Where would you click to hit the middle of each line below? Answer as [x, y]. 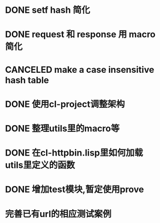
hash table [27, 80]
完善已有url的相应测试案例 [58, 214]
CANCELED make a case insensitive [80, 70]
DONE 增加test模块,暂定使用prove [75, 190]
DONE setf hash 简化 [48, 10]
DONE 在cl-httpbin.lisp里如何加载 [74, 153]
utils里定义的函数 [40, 165]
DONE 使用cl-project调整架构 [65, 104]
